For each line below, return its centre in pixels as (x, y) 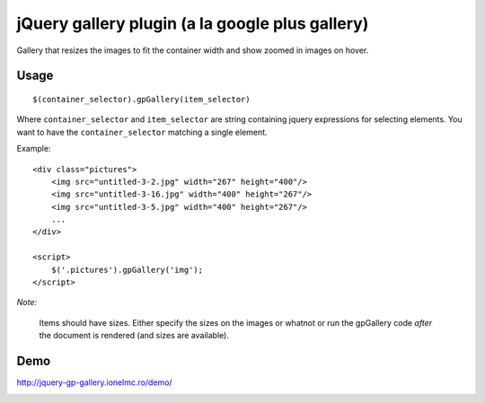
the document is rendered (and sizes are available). (134, 336)
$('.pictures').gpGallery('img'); (127, 270)
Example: (34, 149)
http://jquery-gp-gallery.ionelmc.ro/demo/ (94, 382)
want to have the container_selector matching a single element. (142, 132)
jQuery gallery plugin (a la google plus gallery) (193, 23)
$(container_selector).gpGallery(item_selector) (141, 99)
